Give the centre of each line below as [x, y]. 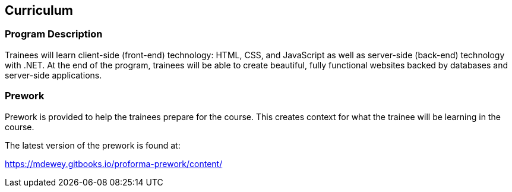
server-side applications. [53, 75]
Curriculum [39, 10]
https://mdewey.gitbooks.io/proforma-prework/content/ [114, 163]
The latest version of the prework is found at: [93, 145]
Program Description [54, 34]
